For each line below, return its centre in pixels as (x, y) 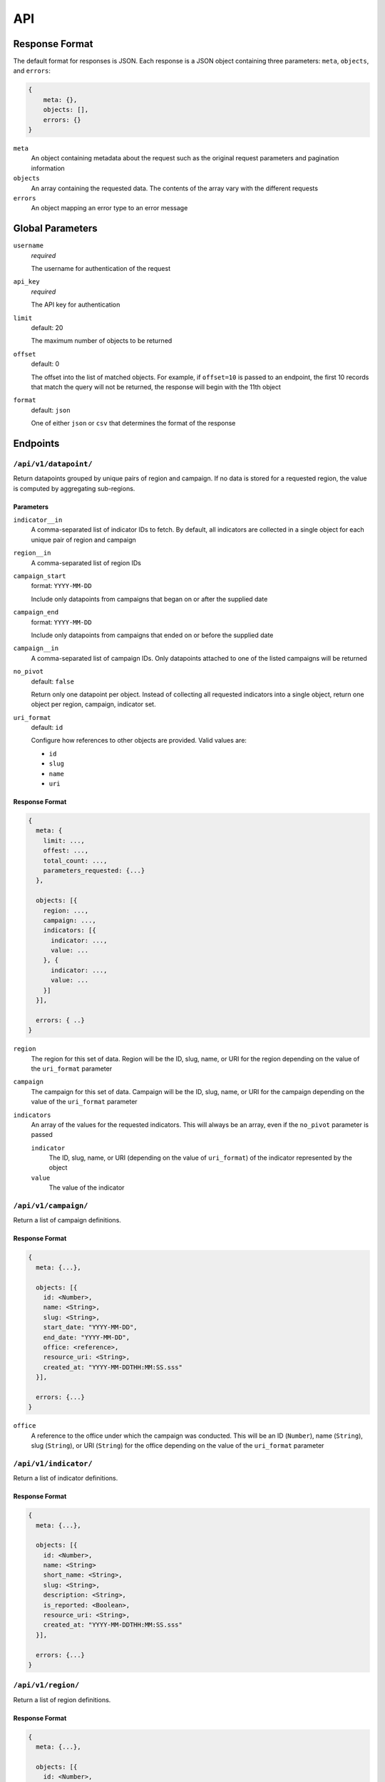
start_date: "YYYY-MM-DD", (91, 1327)
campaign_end (36, 612)
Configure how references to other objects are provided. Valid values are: (139, 741)
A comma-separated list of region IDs (86, 562)
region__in (32, 553)
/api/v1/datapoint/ (53, 464)
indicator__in (38, 520)
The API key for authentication (76, 305)
